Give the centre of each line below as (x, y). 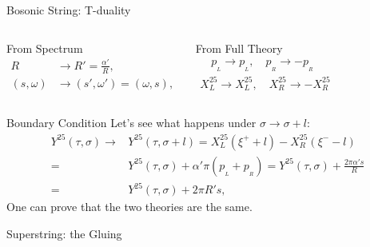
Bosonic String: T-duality (69, 10)
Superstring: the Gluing (64, 233)
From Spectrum (45, 48)
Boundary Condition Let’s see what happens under (131, 123)
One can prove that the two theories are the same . (129, 207)
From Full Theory (239, 48)
